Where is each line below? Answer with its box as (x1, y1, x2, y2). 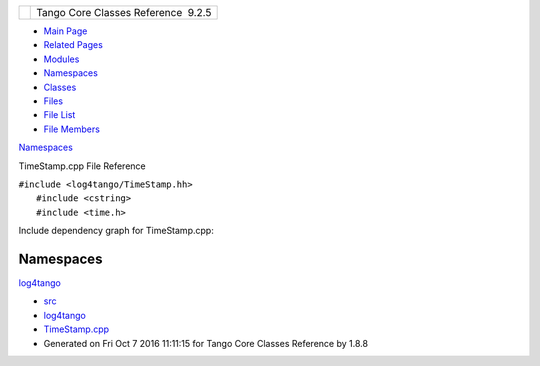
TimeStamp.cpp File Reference (18, 160, 146, 172)
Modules (43, 53, 80, 65)
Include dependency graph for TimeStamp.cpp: (18, 225, 214, 237)
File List (43, 109, 76, 121)
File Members (43, 123, 100, 135)
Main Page (43, 25, 88, 37)
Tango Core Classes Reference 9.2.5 (36, 6, 212, 19)
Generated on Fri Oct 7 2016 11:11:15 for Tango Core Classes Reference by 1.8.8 (43, 337, 369, 349)
